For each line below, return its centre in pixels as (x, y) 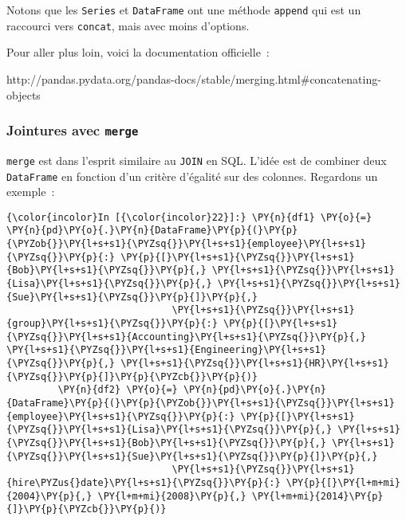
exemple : (31, 192)
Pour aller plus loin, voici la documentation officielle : (138, 52)
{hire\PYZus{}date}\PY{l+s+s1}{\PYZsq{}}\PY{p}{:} (144, 482)
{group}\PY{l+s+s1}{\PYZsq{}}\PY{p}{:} (112, 324)
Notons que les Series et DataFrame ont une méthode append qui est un (184, 10)
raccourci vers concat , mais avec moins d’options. (128, 25)
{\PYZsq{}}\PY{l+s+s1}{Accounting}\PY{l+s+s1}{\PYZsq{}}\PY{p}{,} (187, 337)
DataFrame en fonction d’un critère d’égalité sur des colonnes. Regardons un (192, 176)
